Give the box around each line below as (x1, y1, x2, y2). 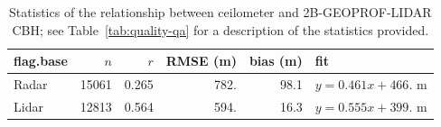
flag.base (14, 51, 68, 70)
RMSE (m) (165, 51, 237, 70)
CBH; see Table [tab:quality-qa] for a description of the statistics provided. (12, 20, 429, 39)
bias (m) (249, 51, 303, 70)
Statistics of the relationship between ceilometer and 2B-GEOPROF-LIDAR (9, 3, 432, 21)
